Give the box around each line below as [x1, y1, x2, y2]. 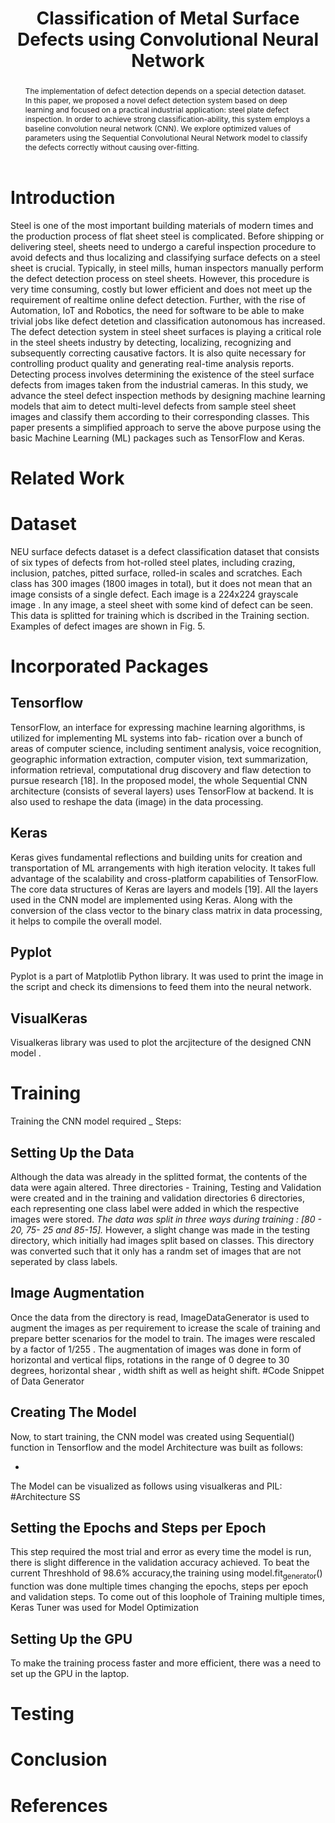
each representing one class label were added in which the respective [10, 1203, 300, 1215]
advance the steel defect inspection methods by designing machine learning [10, 389, 326, 401]
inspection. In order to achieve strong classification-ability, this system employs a [24, 113, 311, 124]
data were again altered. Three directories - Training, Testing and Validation [10, 1182, 322, 1194]
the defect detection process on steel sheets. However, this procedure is [10, 272, 310, 284]
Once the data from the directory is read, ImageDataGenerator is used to [10, 1311, 310, 1323]
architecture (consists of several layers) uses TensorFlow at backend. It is [10, 785, 314, 797]
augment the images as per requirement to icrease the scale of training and [10, 1322, 321, 1334]
